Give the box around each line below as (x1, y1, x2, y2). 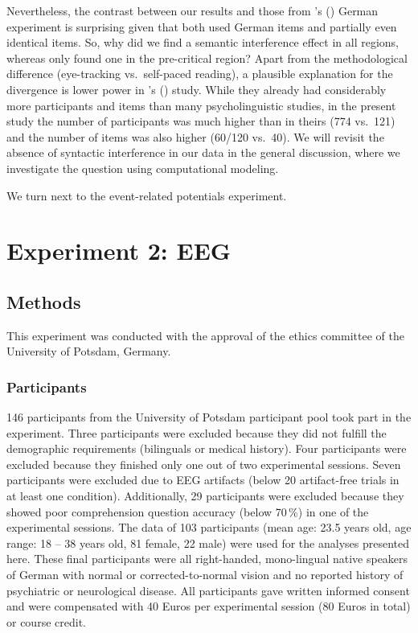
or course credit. (6, 613, 86, 630)
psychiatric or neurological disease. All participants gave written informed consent (6, 582, 410, 598)
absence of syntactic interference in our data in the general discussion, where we (6, 144, 400, 161)
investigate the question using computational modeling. (6, 159, 279, 176)
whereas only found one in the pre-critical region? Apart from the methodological (6, 49, 408, 66)
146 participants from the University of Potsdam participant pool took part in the (6, 409, 412, 425)
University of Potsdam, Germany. (6, 343, 171, 360)
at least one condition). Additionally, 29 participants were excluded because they (6, 487, 404, 504)
